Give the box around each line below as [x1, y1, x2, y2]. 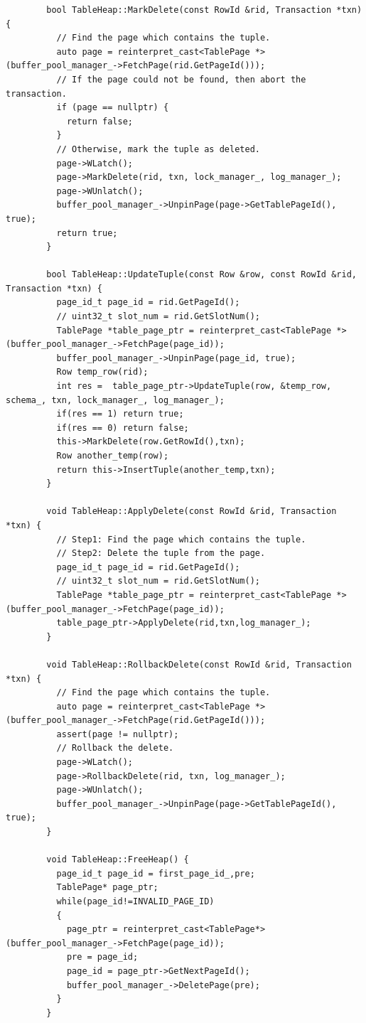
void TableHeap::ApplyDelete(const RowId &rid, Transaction [46, 506, 337, 517]
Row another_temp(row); [56, 451, 169, 461]
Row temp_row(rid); [56, 367, 149, 377]
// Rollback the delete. [56, 743, 174, 754]
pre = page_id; [66, 952, 139, 963]
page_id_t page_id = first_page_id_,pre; [56, 868, 255, 879]
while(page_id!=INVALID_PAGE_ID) [56, 896, 215, 906]
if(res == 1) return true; [56, 409, 184, 419]
